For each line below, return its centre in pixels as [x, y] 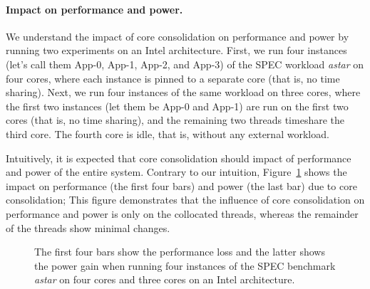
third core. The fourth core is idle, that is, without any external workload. [168, 133]
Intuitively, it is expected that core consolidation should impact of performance [179, 158]
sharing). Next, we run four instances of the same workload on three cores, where [183, 92]
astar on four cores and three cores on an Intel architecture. [165, 279]
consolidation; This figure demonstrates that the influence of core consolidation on [185, 200]
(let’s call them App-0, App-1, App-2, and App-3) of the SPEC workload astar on [185, 64]
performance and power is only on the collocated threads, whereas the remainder [182, 213]
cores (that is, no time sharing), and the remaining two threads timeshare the [175, 120]
